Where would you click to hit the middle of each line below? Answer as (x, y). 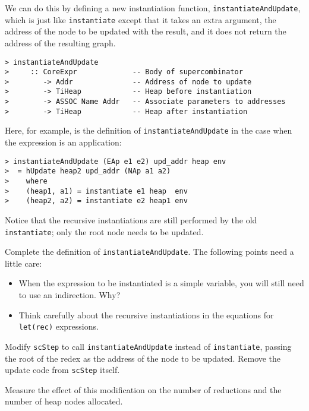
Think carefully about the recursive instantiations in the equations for (146, 314)
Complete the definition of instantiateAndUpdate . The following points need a (149, 252)
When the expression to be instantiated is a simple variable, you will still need (161, 283)
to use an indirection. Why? (70, 295)
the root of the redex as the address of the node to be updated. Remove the (143, 358)
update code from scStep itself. (62, 370)
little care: (23, 263)
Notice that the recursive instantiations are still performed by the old (131, 219)
